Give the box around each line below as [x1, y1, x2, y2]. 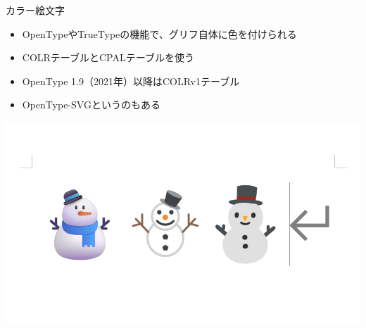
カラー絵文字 [6, 3, 65, 17]
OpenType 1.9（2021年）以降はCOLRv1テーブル [22, 73, 240, 88]
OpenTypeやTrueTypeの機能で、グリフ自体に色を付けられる [22, 26, 297, 41]
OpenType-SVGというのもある [22, 97, 160, 112]
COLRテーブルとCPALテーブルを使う [22, 50, 194, 65]
